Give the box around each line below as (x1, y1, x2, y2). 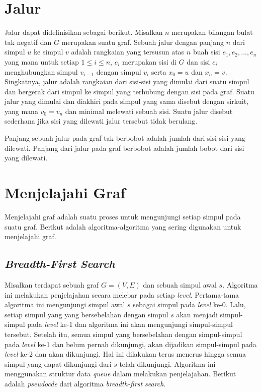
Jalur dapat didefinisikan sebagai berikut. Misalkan (5, 27, 163, 37)
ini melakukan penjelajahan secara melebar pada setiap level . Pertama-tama (5, 289, 239, 300)
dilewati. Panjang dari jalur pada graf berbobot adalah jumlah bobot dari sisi (5, 142, 244, 153)
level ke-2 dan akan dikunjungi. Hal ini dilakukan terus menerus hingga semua (5, 349, 246, 359)
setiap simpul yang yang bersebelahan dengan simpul (5, 309, 168, 319)
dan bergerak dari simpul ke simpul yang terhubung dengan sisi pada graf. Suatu (5, 86, 254, 96)
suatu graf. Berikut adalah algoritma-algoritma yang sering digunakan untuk (5, 221, 241, 232)
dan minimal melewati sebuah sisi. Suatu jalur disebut (65, 105, 233, 116)
